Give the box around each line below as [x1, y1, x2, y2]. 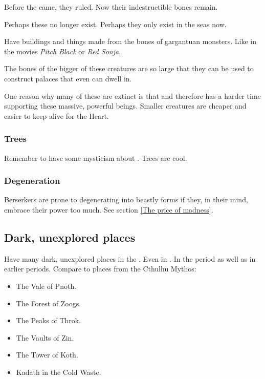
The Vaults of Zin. [16, 332, 74, 343]
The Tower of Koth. [16, 349, 78, 360]
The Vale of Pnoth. [16, 280, 77, 291]
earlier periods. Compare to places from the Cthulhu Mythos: [4, 263, 196, 274]
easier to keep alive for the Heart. [4, 110, 109, 121]
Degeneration [4, 174, 60, 187]
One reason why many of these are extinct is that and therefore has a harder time [4, 90, 261, 101]
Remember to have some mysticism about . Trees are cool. [4, 152, 187, 163]
